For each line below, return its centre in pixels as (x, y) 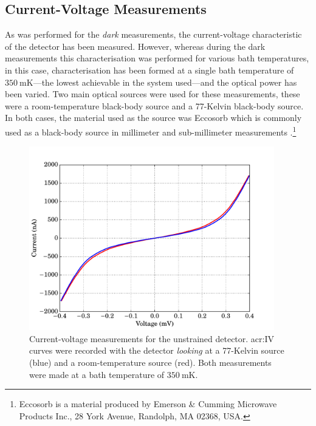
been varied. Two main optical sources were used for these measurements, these (153, 94)
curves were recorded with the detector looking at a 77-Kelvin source (157, 350)
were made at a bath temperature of (97, 374)
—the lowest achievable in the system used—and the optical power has (165, 82)
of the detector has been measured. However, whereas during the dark (135, 46)
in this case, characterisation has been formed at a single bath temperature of (149, 70)
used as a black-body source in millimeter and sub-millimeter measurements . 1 (151, 131)
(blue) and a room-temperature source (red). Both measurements (150, 362)
